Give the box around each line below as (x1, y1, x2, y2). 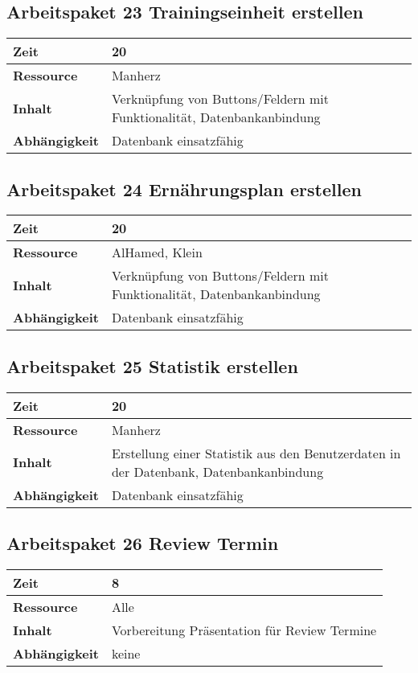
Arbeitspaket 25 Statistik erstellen (6, 353, 298, 378)
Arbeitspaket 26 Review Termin (6, 531, 279, 555)
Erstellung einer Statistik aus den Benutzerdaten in (111, 443, 401, 462)
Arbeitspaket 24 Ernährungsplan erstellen (6, 176, 362, 201)
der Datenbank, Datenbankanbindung (111, 462, 324, 481)
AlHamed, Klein (111, 243, 203, 262)
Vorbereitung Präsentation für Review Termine (111, 620, 377, 639)
